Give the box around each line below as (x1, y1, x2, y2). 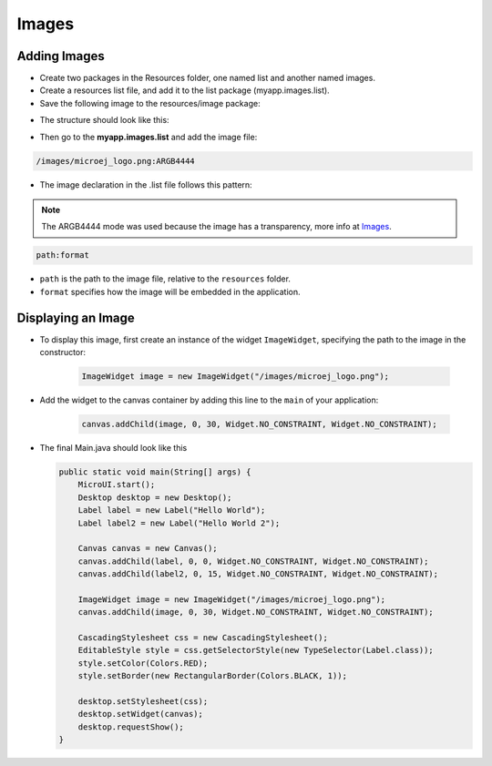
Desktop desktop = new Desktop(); (77, 492, 232, 503)
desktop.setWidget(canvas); (77, 709, 204, 720)
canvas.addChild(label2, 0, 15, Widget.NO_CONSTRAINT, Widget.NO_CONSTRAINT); (77, 569, 439, 579)
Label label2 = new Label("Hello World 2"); (77, 517, 281, 528)
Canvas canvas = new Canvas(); (77, 543, 218, 554)
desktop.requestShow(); (77, 721, 184, 732)
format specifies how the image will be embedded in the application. (39, 286, 301, 297)
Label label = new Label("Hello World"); (77, 506, 266, 516)
